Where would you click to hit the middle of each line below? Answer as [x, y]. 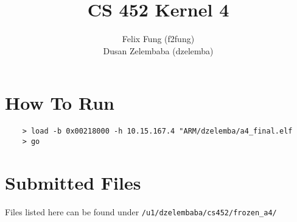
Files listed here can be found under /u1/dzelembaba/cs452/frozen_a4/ [141, 211]
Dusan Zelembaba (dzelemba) [158, 50]
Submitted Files [73, 182]
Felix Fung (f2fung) [158, 39]
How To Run [60, 103]
